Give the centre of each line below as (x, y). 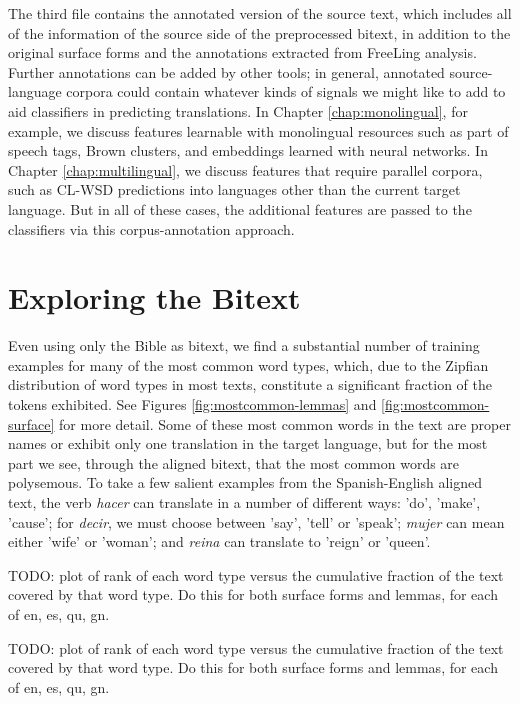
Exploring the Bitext (154, 297)
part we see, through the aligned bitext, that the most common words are (234, 462)
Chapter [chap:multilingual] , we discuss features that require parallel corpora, (245, 169)
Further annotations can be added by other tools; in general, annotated (226, 71)
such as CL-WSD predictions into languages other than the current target (234, 189)
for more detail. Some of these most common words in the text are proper (285, 423)
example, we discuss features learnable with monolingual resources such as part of (258, 130)
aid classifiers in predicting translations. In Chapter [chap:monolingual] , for (238, 110)
